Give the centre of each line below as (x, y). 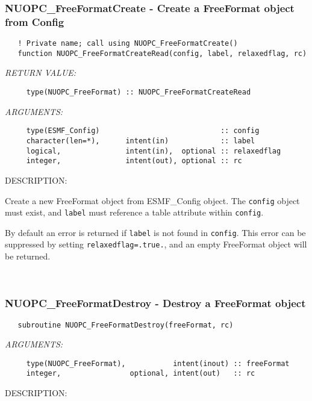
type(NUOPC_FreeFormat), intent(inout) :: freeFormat (158, 363)
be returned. (28, 256)
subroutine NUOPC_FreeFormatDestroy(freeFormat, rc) (126, 325)
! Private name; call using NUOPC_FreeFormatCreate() (128, 44)
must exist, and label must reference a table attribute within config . (134, 212)
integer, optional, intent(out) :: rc (141, 374)
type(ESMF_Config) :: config (143, 131)
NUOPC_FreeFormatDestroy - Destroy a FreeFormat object (155, 303)
